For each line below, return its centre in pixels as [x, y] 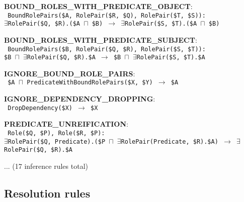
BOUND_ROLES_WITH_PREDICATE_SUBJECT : [101, 39]
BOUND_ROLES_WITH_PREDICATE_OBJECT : [98, 6]
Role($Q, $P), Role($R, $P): [56, 133]
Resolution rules [47, 193]
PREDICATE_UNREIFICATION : [66, 124]
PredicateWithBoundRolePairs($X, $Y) [90, 83]
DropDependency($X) [40, 108]
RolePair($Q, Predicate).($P [57, 141]
